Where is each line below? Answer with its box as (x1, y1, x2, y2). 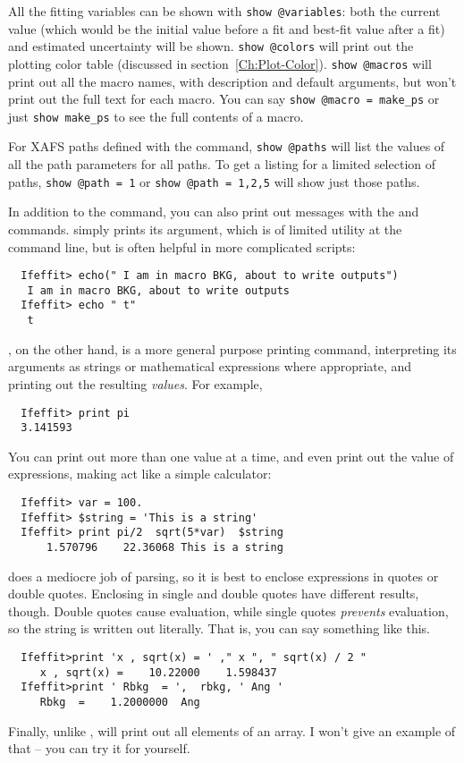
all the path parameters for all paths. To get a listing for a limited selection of (8, 155, 436, 174)
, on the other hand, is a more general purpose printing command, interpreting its (8, 339, 457, 358)
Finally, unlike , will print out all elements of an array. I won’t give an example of (8, 721, 456, 740)
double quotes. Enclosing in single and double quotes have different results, (8, 584, 419, 603)
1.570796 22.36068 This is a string (46, 541, 283, 555)
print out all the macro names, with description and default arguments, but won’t (8, 72, 457, 90)
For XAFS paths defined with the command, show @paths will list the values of (8, 137, 445, 156)
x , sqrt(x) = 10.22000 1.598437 (39, 666, 277, 679)
